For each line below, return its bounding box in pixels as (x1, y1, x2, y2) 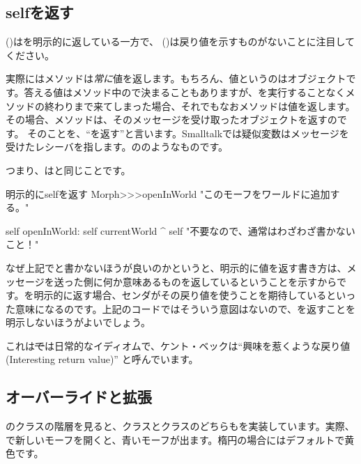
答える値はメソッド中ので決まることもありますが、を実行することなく (24, 84, 346, 99)
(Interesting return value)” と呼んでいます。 (6, 352, 199, 366)
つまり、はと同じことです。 (6, 162, 131, 177)
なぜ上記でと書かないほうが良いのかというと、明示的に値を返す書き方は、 (6, 260, 347, 274)
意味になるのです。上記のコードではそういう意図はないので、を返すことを (15, 301, 356, 316)
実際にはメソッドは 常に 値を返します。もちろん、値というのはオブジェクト (6, 71, 346, 86)
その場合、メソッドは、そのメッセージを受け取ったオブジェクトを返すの (6, 112, 337, 127)
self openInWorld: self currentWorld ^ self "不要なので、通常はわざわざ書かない (6, 223, 355, 238)
